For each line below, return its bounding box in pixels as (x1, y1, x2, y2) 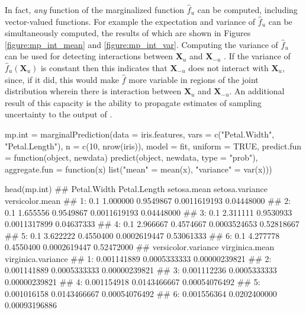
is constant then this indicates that (40, 61, 168, 74)
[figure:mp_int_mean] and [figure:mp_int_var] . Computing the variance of (5, 38, 278, 50)
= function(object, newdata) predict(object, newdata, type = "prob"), (5, 151, 258, 164)
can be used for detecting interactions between (5, 50, 173, 62)
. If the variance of (224, 50, 291, 62)
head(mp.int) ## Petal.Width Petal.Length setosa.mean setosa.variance (5, 183, 268, 195)
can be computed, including (197, 4, 298, 15)
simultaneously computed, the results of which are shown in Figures (5, 27, 251, 39)
